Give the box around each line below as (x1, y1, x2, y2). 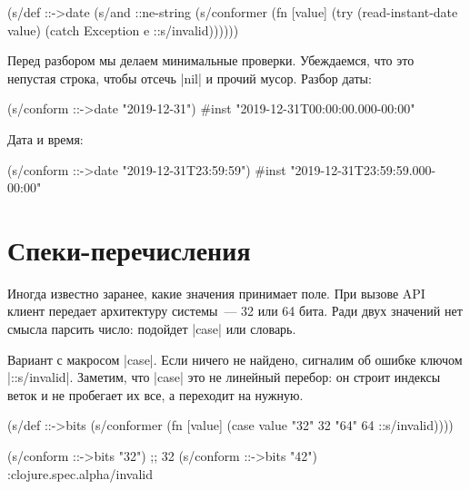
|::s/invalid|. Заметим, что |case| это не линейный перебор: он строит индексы (7, 367, 441, 387)
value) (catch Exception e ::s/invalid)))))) (7, 20, 239, 39)
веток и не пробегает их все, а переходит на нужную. (7, 385, 304, 404)
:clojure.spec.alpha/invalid (7, 464, 153, 483)
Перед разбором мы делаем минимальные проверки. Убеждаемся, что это (7, 51, 415, 70)
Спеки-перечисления (7, 230, 251, 268)
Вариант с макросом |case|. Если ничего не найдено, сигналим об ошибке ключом (7, 349, 463, 368)
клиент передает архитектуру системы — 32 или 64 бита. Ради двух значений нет (7, 301, 463, 320)
